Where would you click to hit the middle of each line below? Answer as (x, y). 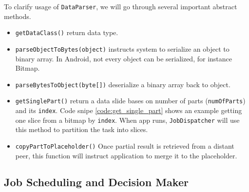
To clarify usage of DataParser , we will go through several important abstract (121, 6)
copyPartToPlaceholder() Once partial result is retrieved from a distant (125, 145)
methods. (18, 16)
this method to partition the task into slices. (82, 129)
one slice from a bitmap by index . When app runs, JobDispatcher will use (127, 120)
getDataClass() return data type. (67, 32)
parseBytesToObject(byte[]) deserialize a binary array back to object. (123, 84)
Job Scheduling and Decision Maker (96, 182)
